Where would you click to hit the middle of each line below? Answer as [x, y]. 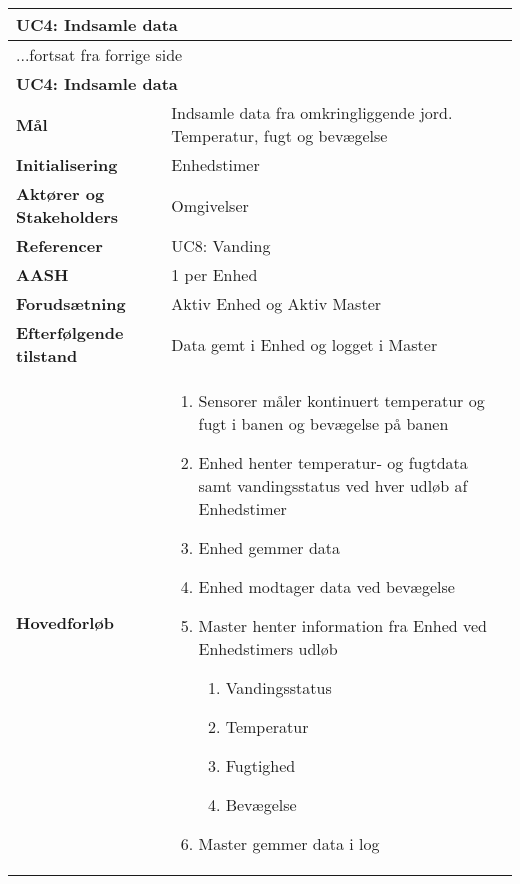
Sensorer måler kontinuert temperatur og [341, 400]
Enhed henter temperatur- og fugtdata [333, 462]
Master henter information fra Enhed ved [343, 625]
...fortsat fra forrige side [99, 54]
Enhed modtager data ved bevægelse [326, 586]
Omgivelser [210, 205]
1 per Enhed [214, 274]
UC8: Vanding [221, 245]
